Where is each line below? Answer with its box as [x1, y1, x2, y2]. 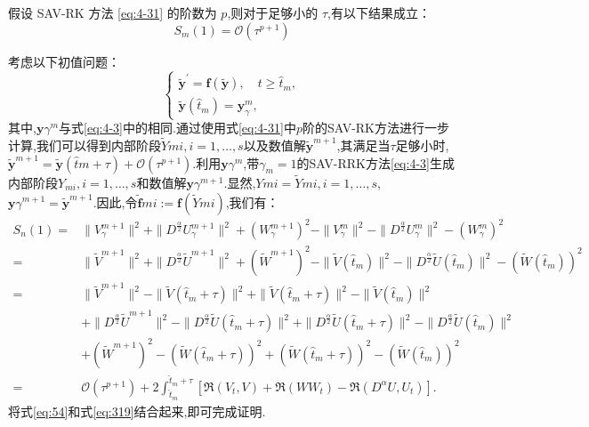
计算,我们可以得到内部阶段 [8, 136, 161, 155]
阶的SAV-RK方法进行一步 [302, 118, 450, 137]
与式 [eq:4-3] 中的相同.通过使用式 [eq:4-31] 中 [59, 118, 296, 137]
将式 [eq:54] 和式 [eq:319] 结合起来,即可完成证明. [8, 401, 266, 420]
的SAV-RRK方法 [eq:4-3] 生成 [296, 153, 455, 172]
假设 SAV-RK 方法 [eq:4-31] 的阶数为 [8, 4, 217, 21]
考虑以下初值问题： [8, 52, 120, 70]
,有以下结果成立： [327, 4, 431, 21]
